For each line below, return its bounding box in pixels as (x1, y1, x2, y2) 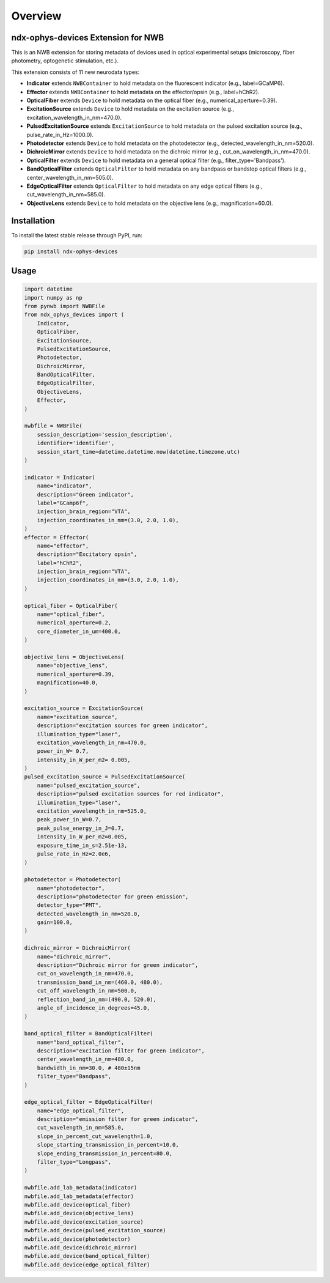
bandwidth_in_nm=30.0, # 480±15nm (37, 1064, 141, 1071)
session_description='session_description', (37, 431, 173, 438)
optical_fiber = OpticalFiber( (24, 602, 119, 609)
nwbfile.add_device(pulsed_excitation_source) (24, 1227, 166, 1234)
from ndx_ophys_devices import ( (24, 311, 125, 318)
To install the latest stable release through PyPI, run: (11, 231, 143, 238)
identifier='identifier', (37, 440, 115, 446)
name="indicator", (37, 483, 92, 489)
